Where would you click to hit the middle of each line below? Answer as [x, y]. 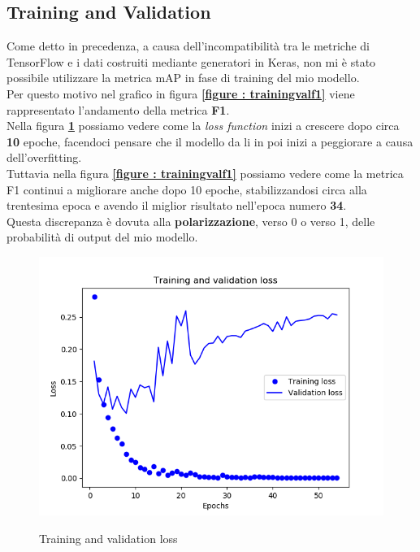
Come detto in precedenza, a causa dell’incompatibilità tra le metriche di [188, 46]
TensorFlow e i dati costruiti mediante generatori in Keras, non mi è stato [191, 61]
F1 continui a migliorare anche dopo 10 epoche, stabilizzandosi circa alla [187, 189]
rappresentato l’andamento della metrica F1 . [118, 109]
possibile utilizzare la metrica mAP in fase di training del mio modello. [183, 78]
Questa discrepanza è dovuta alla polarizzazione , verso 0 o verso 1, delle [191, 221]
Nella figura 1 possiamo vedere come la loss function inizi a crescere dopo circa [203, 126]
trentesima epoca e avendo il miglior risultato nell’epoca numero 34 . [177, 205]
